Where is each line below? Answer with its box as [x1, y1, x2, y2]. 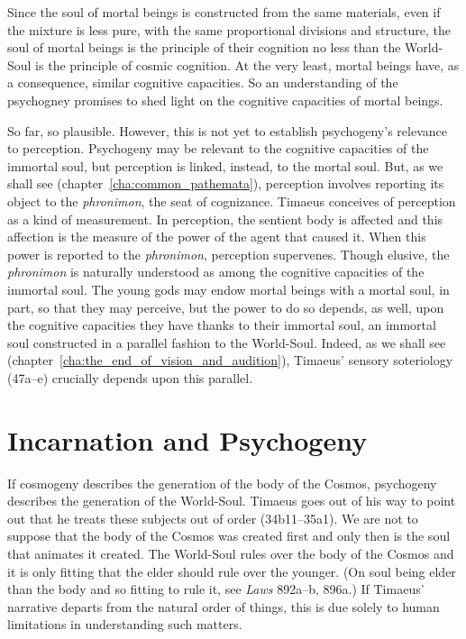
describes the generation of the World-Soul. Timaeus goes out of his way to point [7, 491, 456, 510]
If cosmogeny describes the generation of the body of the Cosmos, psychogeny [7, 473, 437, 492]
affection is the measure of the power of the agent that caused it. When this [7, 227, 426, 246]
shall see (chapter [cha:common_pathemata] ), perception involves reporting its [7, 174, 444, 193]
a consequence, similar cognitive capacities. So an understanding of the [7, 73, 398, 92]
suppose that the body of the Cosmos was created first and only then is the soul [7, 526, 451, 545]
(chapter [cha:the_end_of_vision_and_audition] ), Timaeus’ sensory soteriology [7, 351, 453, 370]
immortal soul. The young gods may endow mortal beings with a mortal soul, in [7, 279, 450, 298]
